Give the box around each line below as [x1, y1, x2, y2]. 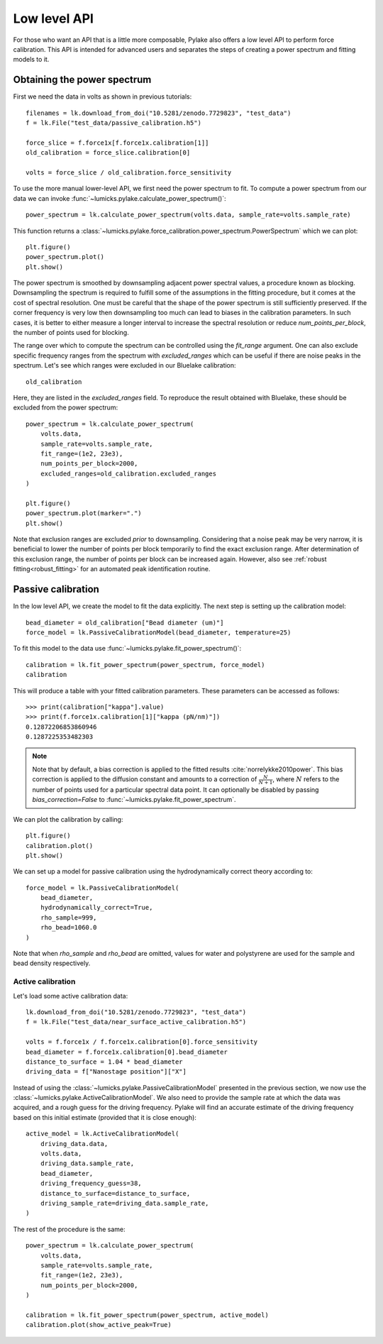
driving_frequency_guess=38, [40, 1179, 142, 1188]
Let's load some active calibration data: [13, 991, 128, 1000]
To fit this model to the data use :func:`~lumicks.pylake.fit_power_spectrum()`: [13, 644, 242, 653]
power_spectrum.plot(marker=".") [26, 509, 142, 517]
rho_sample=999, [40, 913, 97, 922]
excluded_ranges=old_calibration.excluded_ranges [40, 469, 216, 478]
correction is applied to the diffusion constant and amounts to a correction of [32, 775, 257, 783]
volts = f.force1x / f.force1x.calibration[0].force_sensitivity [26, 1038, 258, 1046]
